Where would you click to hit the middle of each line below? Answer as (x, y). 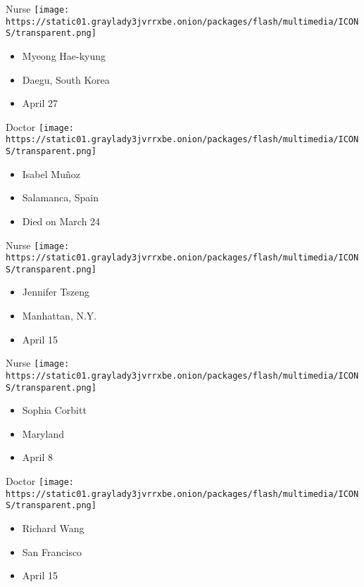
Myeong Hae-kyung (64, 55)
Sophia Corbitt (54, 410)
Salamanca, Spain (60, 197)
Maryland (43, 433)
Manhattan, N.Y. (59, 316)
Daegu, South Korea (66, 79)
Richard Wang (53, 528)
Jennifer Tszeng (56, 292)
